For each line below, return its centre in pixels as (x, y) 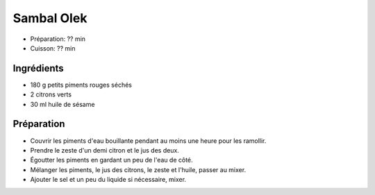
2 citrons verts (51, 94)
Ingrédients (38, 68)
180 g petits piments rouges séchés (81, 85)
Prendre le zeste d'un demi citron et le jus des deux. (105, 150)
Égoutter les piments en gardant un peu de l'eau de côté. (112, 160)
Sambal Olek (50, 18)
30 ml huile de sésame (62, 104)
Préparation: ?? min (58, 39)
